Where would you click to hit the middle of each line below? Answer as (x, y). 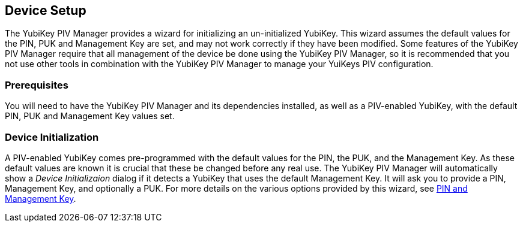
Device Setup (46, 10)
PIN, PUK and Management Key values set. (90, 116)
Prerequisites (37, 85)
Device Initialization (52, 137)
